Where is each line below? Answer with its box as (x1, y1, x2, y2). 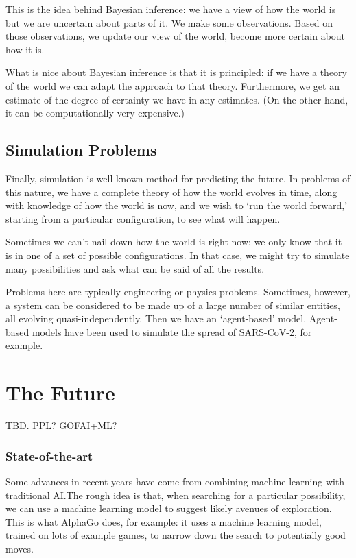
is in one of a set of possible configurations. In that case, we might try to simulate (5, 247, 350, 262)
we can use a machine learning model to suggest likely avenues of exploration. (5, 501, 332, 515)
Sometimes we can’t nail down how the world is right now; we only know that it (5, 234, 342, 249)
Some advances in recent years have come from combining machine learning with (5, 474, 345, 489)
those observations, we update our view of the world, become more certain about (5, 29, 346, 43)
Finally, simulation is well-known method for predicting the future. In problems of (5, 171, 351, 185)
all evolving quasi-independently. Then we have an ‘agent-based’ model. (5, 311, 307, 326)
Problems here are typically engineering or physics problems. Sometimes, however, (5, 284, 351, 299)
